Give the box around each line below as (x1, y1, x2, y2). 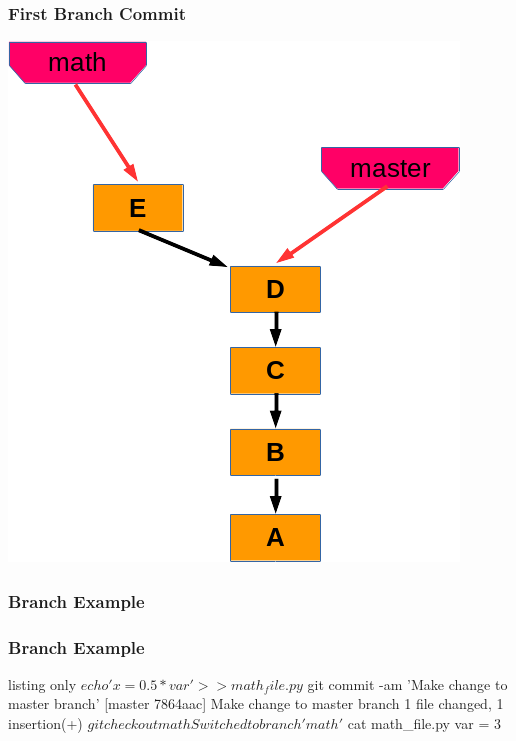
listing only (8, 673, 77, 694)
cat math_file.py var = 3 (347, 713, 501, 734)
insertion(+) (8, 713, 83, 734)
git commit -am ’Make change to (307, 673, 508, 694)
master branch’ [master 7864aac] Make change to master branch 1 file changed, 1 (8, 693, 504, 714)
